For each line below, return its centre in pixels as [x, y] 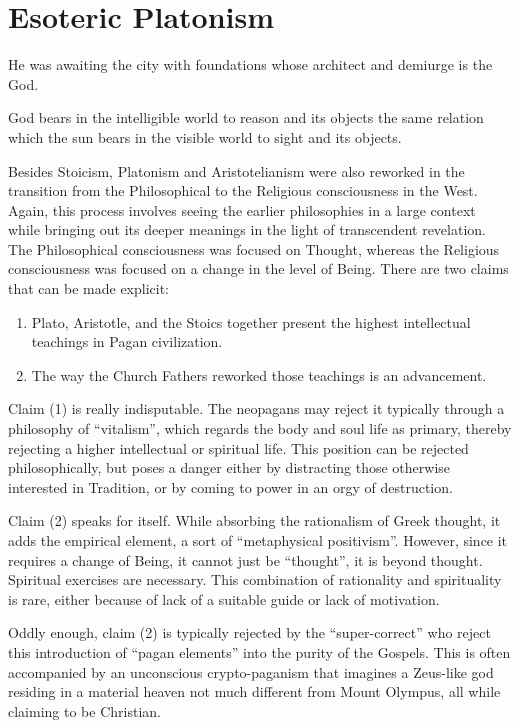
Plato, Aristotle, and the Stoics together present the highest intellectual [251, 321]
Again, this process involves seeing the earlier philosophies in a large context [242, 209]
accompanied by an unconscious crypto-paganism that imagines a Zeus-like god [251, 671]
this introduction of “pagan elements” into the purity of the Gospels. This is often [259, 651]
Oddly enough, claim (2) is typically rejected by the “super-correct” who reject [249, 632]
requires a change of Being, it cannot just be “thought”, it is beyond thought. [245, 559]
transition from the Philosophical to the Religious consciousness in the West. [243, 190]
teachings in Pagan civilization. [127, 341]
